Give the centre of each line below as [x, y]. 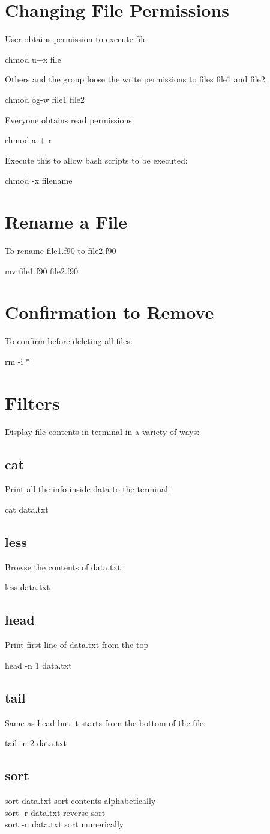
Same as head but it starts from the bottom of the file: [106, 722]
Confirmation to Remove [109, 312]
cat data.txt [27, 509]
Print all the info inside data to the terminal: [88, 489]
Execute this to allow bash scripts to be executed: [96, 160]
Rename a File [66, 222]
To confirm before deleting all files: [69, 341]
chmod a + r [28, 140]
